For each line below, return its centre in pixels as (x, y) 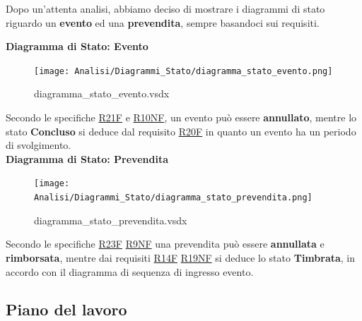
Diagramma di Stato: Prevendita (87, 158)
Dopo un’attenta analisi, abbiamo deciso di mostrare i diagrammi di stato (165, 8)
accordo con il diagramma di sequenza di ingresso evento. (130, 271)
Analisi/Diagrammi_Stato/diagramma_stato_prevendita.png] (173, 198)
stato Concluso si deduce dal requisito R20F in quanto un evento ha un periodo (181, 131)
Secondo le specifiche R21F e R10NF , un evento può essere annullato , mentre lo (181, 117)
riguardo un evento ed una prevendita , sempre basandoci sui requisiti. (163, 22)
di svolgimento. (39, 145)
